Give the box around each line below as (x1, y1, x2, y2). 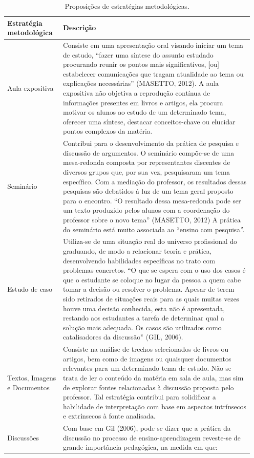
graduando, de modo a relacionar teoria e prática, (63, 246, 212, 256)
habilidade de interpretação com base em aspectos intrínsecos (63, 401, 247, 411)
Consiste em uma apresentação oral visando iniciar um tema (63, 40, 244, 50)
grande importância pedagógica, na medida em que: (63, 442, 218, 452)
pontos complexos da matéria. (63, 126, 152, 136)
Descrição (63, 22, 96, 33)
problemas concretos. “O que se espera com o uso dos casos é (63, 265, 246, 275)
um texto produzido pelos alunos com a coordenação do (63, 205, 230, 215)
